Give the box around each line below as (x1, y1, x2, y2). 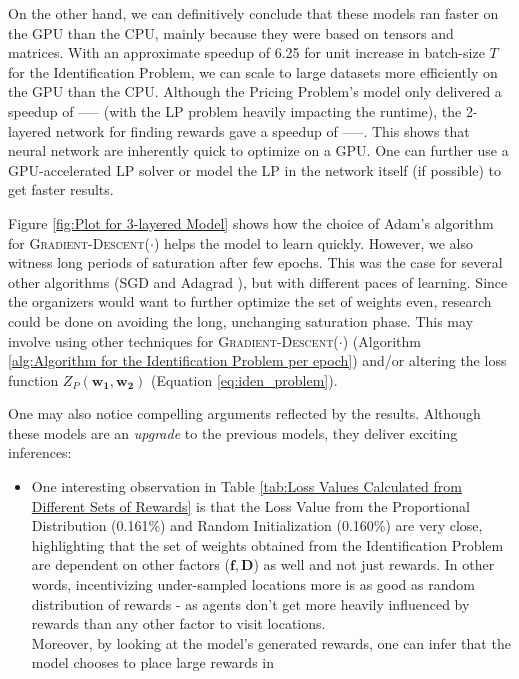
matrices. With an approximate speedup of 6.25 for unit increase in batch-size (8, 42, 485, 63)
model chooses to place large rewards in (31, 652, 274, 673)
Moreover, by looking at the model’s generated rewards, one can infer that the (31, 632, 511, 653)
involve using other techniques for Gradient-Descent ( (8, 330, 339, 351)
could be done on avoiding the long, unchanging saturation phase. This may (8, 310, 474, 331)
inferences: (8, 442, 72, 463)
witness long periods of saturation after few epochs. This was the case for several (8, 252, 503, 273)
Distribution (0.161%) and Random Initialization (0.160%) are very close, (31, 515, 483, 536)
